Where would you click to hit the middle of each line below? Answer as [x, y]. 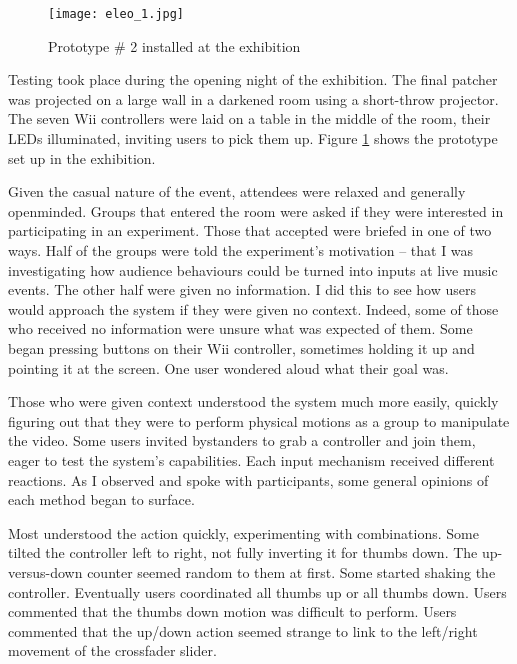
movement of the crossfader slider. [112, 650]
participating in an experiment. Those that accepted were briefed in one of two [250, 230]
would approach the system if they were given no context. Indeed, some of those [253, 308]
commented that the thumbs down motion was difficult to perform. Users [232, 611]
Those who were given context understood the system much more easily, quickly [253, 401]
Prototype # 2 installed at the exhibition [174, 45]
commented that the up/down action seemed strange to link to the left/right [243, 630]
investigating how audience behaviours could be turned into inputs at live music [253, 269]
